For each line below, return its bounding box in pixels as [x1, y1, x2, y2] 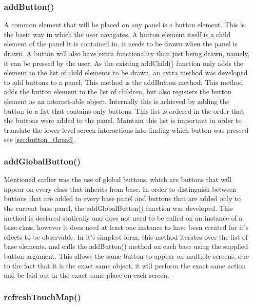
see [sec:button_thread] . [4, 134, 76, 144]
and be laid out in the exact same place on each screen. [4, 270, 169, 280]
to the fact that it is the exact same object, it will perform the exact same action [4, 260, 246, 270]
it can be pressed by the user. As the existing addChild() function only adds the [4, 58, 243, 68]
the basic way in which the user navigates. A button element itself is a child [4, 29, 231, 39]
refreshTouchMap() [4, 290, 81, 303]
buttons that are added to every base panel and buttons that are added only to [4, 193, 241, 204]
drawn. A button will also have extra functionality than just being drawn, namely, [4, 48, 250, 58]
